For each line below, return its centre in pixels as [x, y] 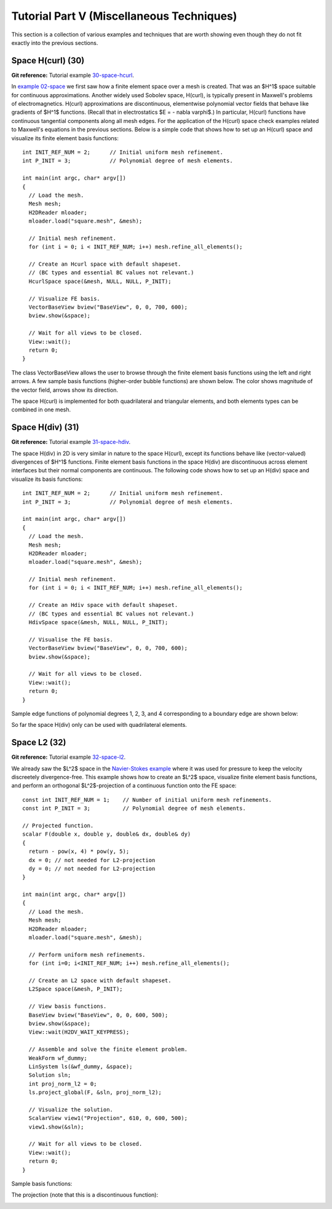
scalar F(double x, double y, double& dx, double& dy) [107, 834]
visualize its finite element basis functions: [65, 138]
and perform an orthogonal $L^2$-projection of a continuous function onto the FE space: [124, 786]
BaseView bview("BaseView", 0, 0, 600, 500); [98, 1015]
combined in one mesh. [41, 410]
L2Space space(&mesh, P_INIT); [76, 989]
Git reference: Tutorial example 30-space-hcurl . [73, 75]
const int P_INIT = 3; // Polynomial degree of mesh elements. [134, 808]
